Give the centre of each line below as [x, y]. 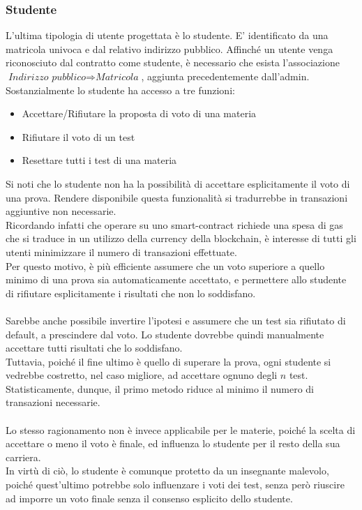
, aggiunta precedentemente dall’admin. [225, 76]
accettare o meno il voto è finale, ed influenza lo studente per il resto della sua [173, 443]
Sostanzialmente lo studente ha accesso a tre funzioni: [120, 90]
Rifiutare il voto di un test [78, 136]
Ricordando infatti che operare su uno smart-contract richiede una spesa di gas [174, 224]
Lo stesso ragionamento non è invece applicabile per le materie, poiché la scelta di [181, 429]
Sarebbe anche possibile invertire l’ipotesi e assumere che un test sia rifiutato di [176, 320]
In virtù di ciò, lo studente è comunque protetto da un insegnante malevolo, [167, 471]
